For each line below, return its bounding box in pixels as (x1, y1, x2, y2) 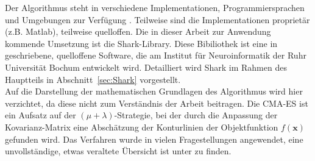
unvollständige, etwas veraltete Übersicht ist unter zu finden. (5, 145, 232, 157)
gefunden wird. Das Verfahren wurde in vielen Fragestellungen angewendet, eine (5, 132, 303, 145)
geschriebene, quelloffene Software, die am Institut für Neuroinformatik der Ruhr (5, 49, 306, 62)
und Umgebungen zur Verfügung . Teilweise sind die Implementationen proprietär (5, 13, 310, 26)
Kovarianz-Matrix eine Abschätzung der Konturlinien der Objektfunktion (5, 120, 278, 133)
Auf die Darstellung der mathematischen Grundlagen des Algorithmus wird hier (5, 85, 303, 98)
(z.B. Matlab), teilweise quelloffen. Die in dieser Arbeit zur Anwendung (5, 25, 271, 38)
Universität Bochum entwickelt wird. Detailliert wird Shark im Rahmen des (5, 60, 287, 73)
